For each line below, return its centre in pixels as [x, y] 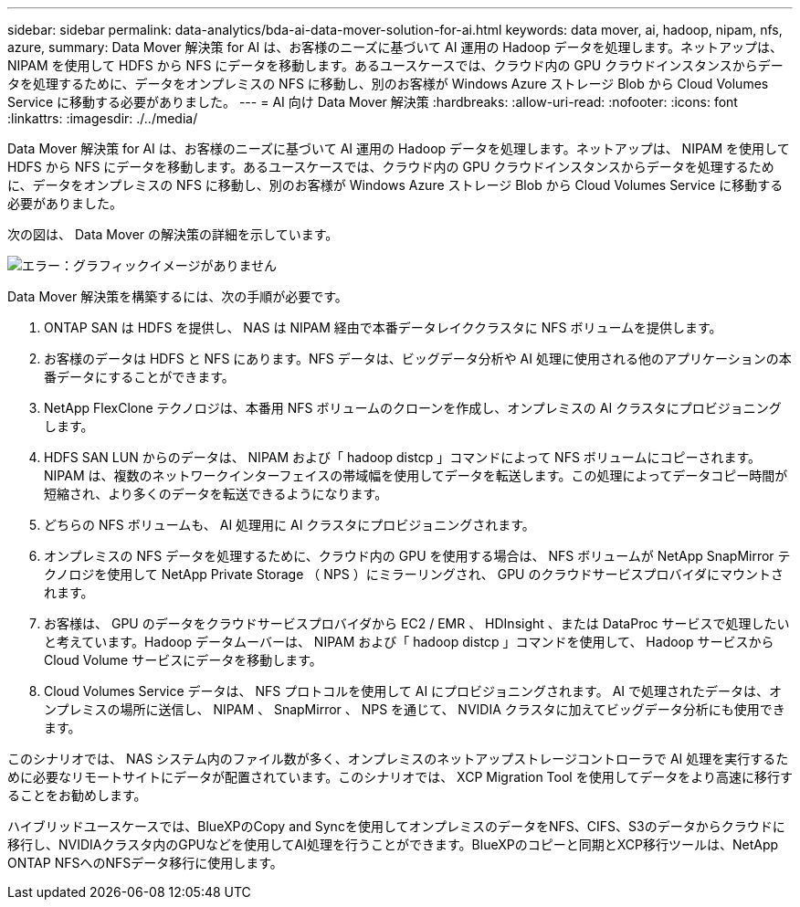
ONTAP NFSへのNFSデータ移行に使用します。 [145, 863]
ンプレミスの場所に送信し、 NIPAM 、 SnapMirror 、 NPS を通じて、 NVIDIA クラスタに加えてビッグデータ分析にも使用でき [415, 709]
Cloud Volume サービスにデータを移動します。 [183, 660]
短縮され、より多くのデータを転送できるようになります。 [216, 494]
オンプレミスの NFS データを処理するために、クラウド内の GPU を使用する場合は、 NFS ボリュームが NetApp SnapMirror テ [417, 556]
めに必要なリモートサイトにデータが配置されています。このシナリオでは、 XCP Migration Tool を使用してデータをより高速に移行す [400, 777]
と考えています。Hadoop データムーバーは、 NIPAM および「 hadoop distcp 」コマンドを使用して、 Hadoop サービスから [409, 642]
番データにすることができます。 [139, 377]
